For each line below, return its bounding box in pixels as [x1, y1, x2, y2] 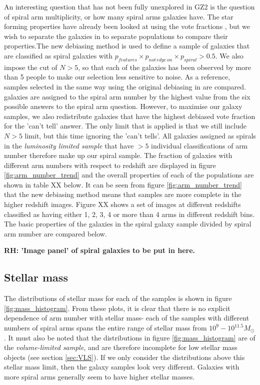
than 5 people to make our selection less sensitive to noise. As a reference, [4, 71, 230, 82]
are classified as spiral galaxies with [4, 50, 113, 60]
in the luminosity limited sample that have [4, 140, 134, 150]
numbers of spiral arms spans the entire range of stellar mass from [4, 322, 207, 333]
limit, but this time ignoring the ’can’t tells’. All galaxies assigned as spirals [24, 130, 256, 140]
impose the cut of [4, 61, 57, 72]
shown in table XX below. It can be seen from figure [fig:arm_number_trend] [4, 179, 242, 189]
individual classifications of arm [151, 140, 248, 150]
